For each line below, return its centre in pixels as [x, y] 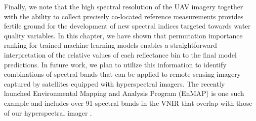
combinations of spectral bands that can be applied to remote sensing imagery [123, 74]
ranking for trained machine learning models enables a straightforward [111, 45]
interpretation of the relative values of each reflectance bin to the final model [120, 54]
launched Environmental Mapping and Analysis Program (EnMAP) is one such [124, 93]
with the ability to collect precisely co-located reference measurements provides [124, 16]
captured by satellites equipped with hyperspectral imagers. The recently [114, 83]
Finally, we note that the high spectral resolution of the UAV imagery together [124, 6]
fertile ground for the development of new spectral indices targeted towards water [128, 26]
